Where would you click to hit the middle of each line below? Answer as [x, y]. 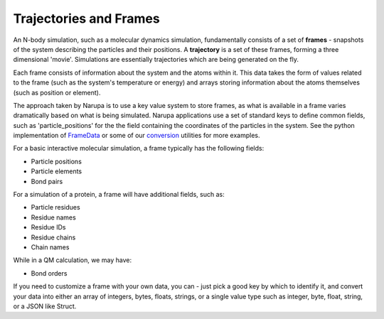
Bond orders [49, 273]
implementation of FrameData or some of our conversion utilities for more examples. [137, 136]
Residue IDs [48, 227]
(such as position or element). [57, 92]
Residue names [53, 217]
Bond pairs [47, 181]
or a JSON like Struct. [45, 306]
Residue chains [53, 237]
